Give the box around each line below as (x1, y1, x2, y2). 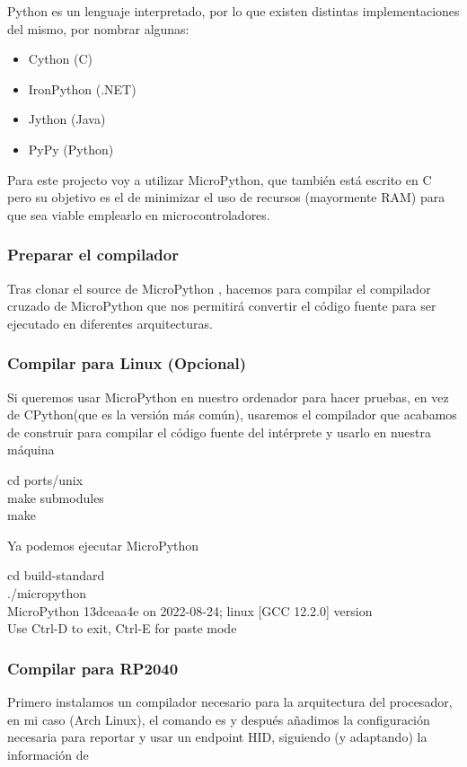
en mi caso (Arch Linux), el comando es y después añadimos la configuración (7, 710, 430, 728)
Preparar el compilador (7, 243, 179, 266)
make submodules (7, 488, 104, 507)
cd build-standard (7, 566, 105, 585)
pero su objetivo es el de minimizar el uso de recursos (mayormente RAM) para (7, 188, 445, 207)
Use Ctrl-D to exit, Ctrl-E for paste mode (7, 619, 237, 638)
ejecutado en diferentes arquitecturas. (7, 313, 213, 332)
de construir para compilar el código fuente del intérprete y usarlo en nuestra (7, 422, 431, 441)
